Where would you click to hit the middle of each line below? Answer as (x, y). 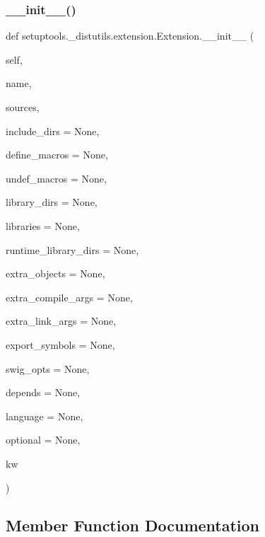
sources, (23, 107)
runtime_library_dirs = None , (72, 249)
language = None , (45, 416)
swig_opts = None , (48, 368)
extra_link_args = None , (61, 321)
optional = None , (43, 440)
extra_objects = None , (55, 273)
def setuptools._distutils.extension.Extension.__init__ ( (130, 36)
